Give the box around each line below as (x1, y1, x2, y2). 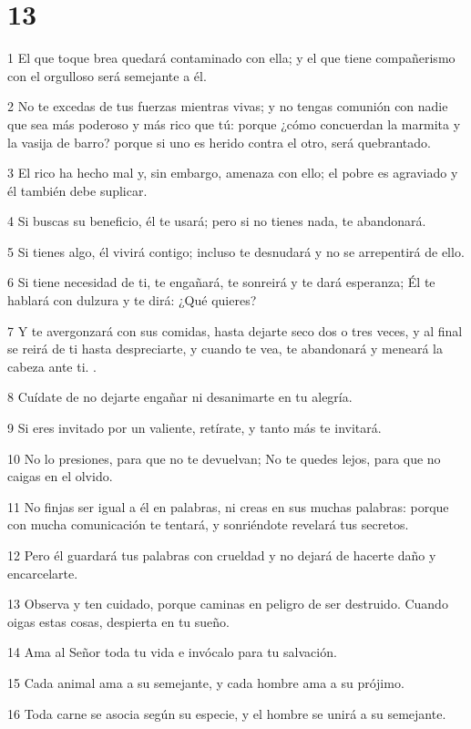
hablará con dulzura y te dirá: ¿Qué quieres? (7, 291, 257, 310)
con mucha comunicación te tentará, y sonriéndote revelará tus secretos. (7, 515, 409, 534)
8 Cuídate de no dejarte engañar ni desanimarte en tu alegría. (7, 387, 353, 406)
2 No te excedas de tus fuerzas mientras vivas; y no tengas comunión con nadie (7, 97, 448, 116)
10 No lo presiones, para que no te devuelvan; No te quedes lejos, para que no (7, 448, 441, 467)
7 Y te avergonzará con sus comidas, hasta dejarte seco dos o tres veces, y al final (7, 321, 463, 340)
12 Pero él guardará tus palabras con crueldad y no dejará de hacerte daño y (7, 546, 436, 564)
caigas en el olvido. (7, 467, 113, 486)
